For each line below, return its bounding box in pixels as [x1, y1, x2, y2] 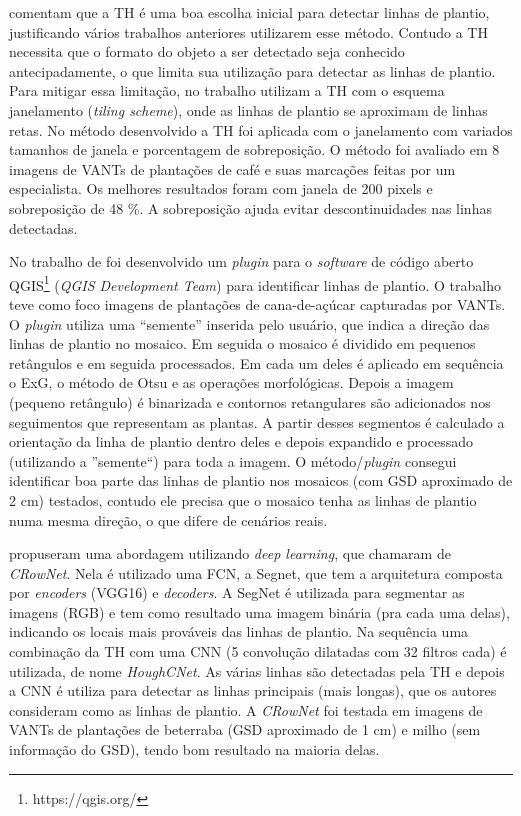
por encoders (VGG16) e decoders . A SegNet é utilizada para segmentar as [9, 582, 465, 603]
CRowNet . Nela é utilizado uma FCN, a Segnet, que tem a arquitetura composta [9, 562, 503, 583]
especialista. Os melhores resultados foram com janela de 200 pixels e [9, 178, 433, 199]
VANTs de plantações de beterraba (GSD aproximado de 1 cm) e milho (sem [9, 719, 481, 740]
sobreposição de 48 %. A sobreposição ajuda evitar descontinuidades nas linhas [9, 197, 492, 218]
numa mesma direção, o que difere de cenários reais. [9, 509, 328, 530]
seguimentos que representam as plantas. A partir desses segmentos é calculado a [9, 411, 505, 432]
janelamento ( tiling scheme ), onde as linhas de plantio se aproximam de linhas [9, 99, 488, 120]
